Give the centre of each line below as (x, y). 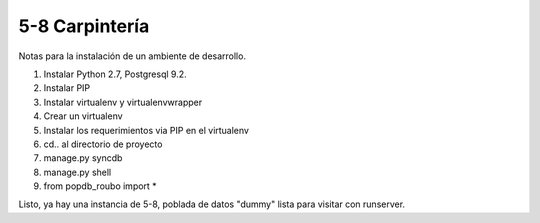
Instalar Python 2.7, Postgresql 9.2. (115, 74)
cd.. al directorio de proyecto (103, 144)
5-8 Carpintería (84, 26)
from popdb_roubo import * (100, 186)
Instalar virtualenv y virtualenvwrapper (123, 102)
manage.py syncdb (83, 158)
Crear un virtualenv (83, 116)
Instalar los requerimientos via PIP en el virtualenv (146, 130)
